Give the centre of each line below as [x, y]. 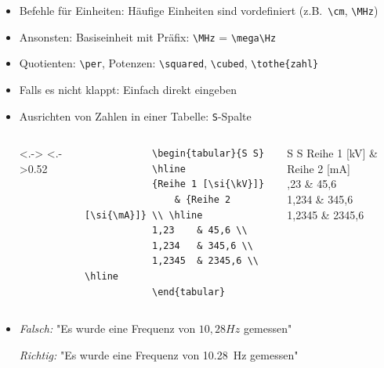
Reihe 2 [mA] [319, 168]
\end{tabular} [188, 292]
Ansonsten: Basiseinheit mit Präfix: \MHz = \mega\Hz [148, 36]
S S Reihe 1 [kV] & [332, 153]
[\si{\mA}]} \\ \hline [144, 215]
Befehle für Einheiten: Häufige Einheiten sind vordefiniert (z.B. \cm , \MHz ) [199, 10]
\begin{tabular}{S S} [208, 154]
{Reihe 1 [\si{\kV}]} [208, 184]
